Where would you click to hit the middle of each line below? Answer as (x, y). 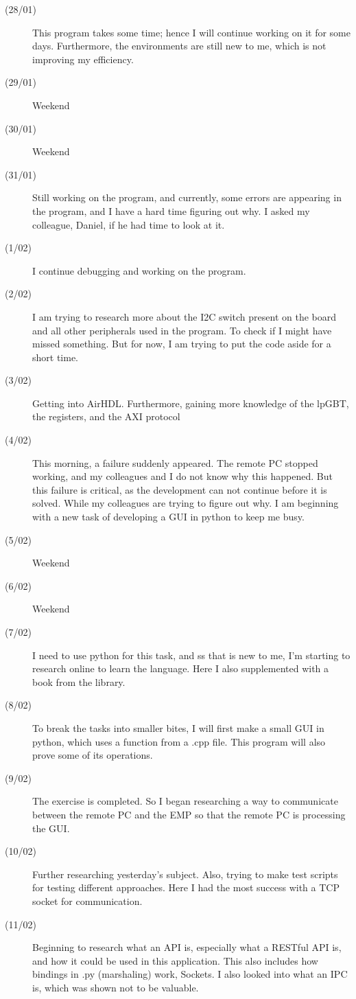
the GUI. (51, 828)
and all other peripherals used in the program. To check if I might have (182, 330)
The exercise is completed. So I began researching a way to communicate (185, 801)
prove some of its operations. (93, 755)
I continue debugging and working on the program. (139, 270)
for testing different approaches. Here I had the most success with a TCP (186, 887)
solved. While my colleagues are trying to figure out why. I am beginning (186, 503)
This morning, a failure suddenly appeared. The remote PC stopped (175, 462)
